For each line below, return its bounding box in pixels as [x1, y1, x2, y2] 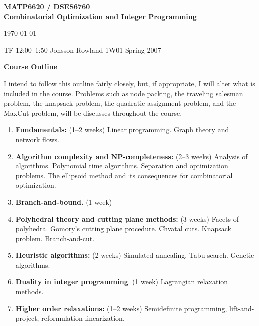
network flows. [15, 134, 60, 144]
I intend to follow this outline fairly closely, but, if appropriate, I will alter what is [4, 78, 255, 88]
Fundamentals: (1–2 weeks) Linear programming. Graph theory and [15, 124, 229, 135]
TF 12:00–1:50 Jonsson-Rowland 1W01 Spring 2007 [4, 44, 161, 55]
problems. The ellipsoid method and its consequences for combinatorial [15, 170, 233, 180]
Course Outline [4, 61, 57, 72]
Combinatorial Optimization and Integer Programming [4, 11, 197, 21]
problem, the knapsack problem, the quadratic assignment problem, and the [4, 98, 236, 108]
